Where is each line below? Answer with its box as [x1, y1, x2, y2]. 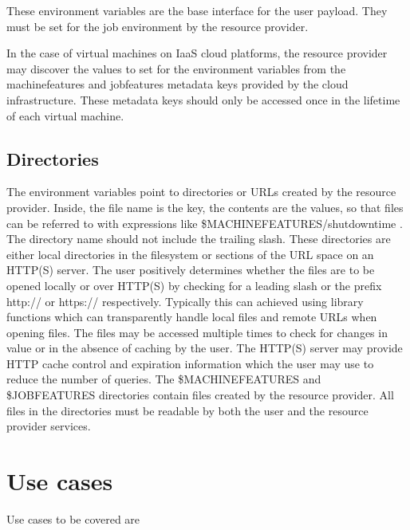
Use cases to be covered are [6, 510, 140, 527]
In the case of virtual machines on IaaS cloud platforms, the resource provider [6, 45, 388, 61]
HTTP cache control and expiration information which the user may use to [6, 355, 374, 371]
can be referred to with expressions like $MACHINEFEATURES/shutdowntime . [6, 214, 403, 231]
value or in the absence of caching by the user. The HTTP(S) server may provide [6, 340, 403, 356]
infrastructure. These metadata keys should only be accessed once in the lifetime [6, 91, 400, 108]
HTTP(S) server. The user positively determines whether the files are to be [6, 261, 375, 278]
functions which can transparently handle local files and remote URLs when [6, 308, 377, 325]
